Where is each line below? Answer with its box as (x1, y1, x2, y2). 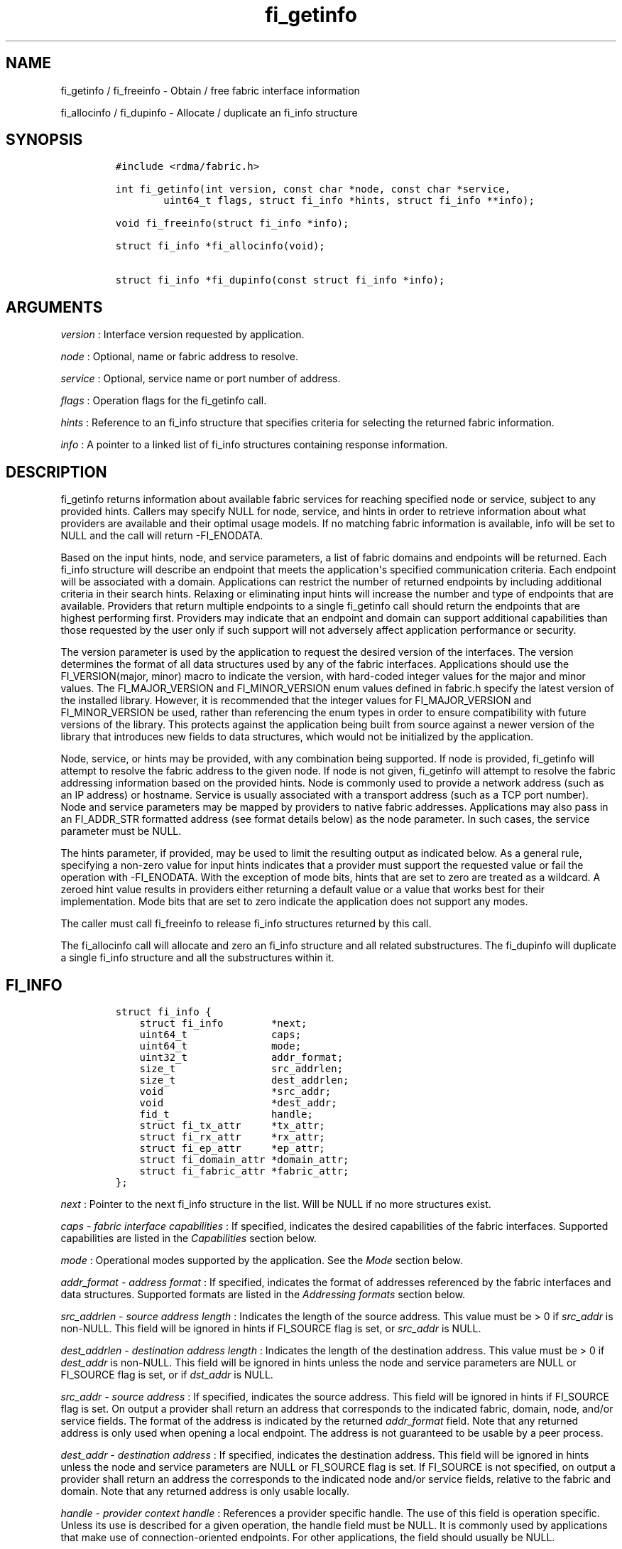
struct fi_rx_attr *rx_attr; (139, 1130, 325, 1143)
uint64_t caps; (139, 1028, 302, 1040)
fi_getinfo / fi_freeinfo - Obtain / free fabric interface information (60, 84, 360, 97)
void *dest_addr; (139, 1096, 337, 1108)
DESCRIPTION (6, 463, 107, 481)
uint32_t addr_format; (139, 1051, 344, 1063)
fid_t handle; (139, 1108, 313, 1120)
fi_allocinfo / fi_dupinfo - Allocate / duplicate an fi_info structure (60, 106, 358, 119)
